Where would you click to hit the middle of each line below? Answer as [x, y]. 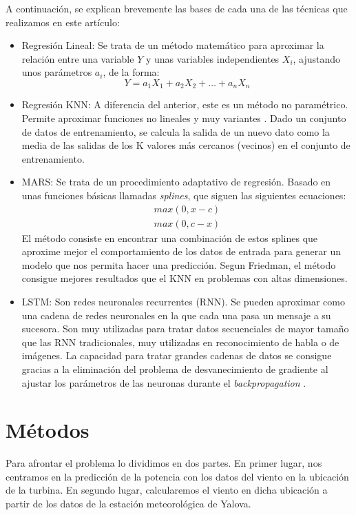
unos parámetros [57, 72]
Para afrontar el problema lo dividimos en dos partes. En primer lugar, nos [164, 463]
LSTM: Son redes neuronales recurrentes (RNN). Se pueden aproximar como [183, 302]
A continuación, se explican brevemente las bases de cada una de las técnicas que [177, 8]
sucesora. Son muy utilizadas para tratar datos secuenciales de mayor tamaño [185, 329]
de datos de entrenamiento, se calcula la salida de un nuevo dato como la [176, 131]
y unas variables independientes [212, 58]
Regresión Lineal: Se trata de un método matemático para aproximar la [173, 45]
